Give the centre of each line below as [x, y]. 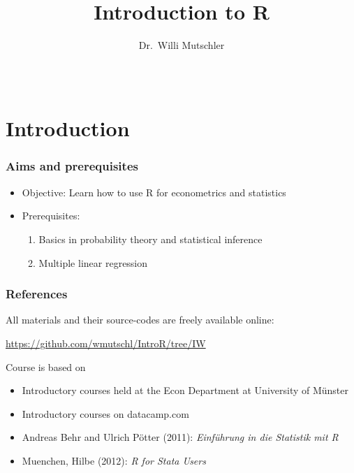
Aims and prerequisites [72, 166]
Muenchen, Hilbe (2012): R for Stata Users [114, 460]
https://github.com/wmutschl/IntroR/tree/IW [106, 343]
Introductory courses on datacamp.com [105, 413]
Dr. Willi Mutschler [182, 45]
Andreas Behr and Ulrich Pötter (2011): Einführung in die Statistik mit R [180, 437]
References [37, 294]
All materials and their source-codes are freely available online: [140, 320]
